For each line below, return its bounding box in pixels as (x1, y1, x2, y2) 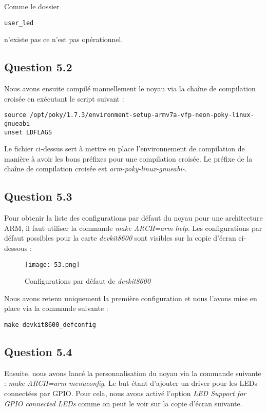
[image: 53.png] (25, 261, 80, 268)
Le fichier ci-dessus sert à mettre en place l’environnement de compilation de (4, 143, 245, 154)
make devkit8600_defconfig (4, 321, 96, 328)
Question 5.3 (4, 188, 72, 204)
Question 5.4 (4, 344, 72, 360)
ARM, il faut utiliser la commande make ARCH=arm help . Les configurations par (4, 222, 262, 233)
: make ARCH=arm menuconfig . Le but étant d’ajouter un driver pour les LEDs (4, 378, 257, 388)
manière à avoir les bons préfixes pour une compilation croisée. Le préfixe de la (4, 153, 253, 164)
